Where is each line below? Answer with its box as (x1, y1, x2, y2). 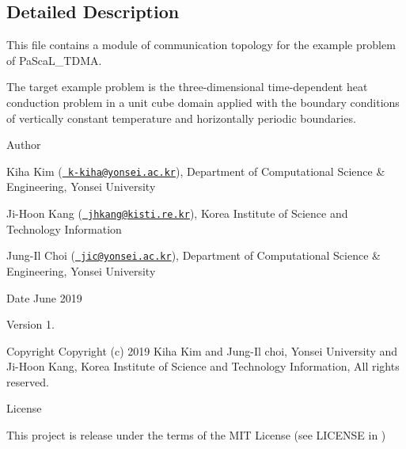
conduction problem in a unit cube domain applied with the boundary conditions (6, 93, 400, 110)
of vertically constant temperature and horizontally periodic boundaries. (6, 109, 356, 126)
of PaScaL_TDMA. (6, 51, 102, 68)
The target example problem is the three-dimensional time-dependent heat (6, 78, 368, 95)
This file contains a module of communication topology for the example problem (6, 36, 396, 53)
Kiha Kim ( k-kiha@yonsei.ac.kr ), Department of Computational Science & (6, 162, 385, 179)
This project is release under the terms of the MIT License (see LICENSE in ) (6, 427, 386, 443)
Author (6, 136, 41, 153)
